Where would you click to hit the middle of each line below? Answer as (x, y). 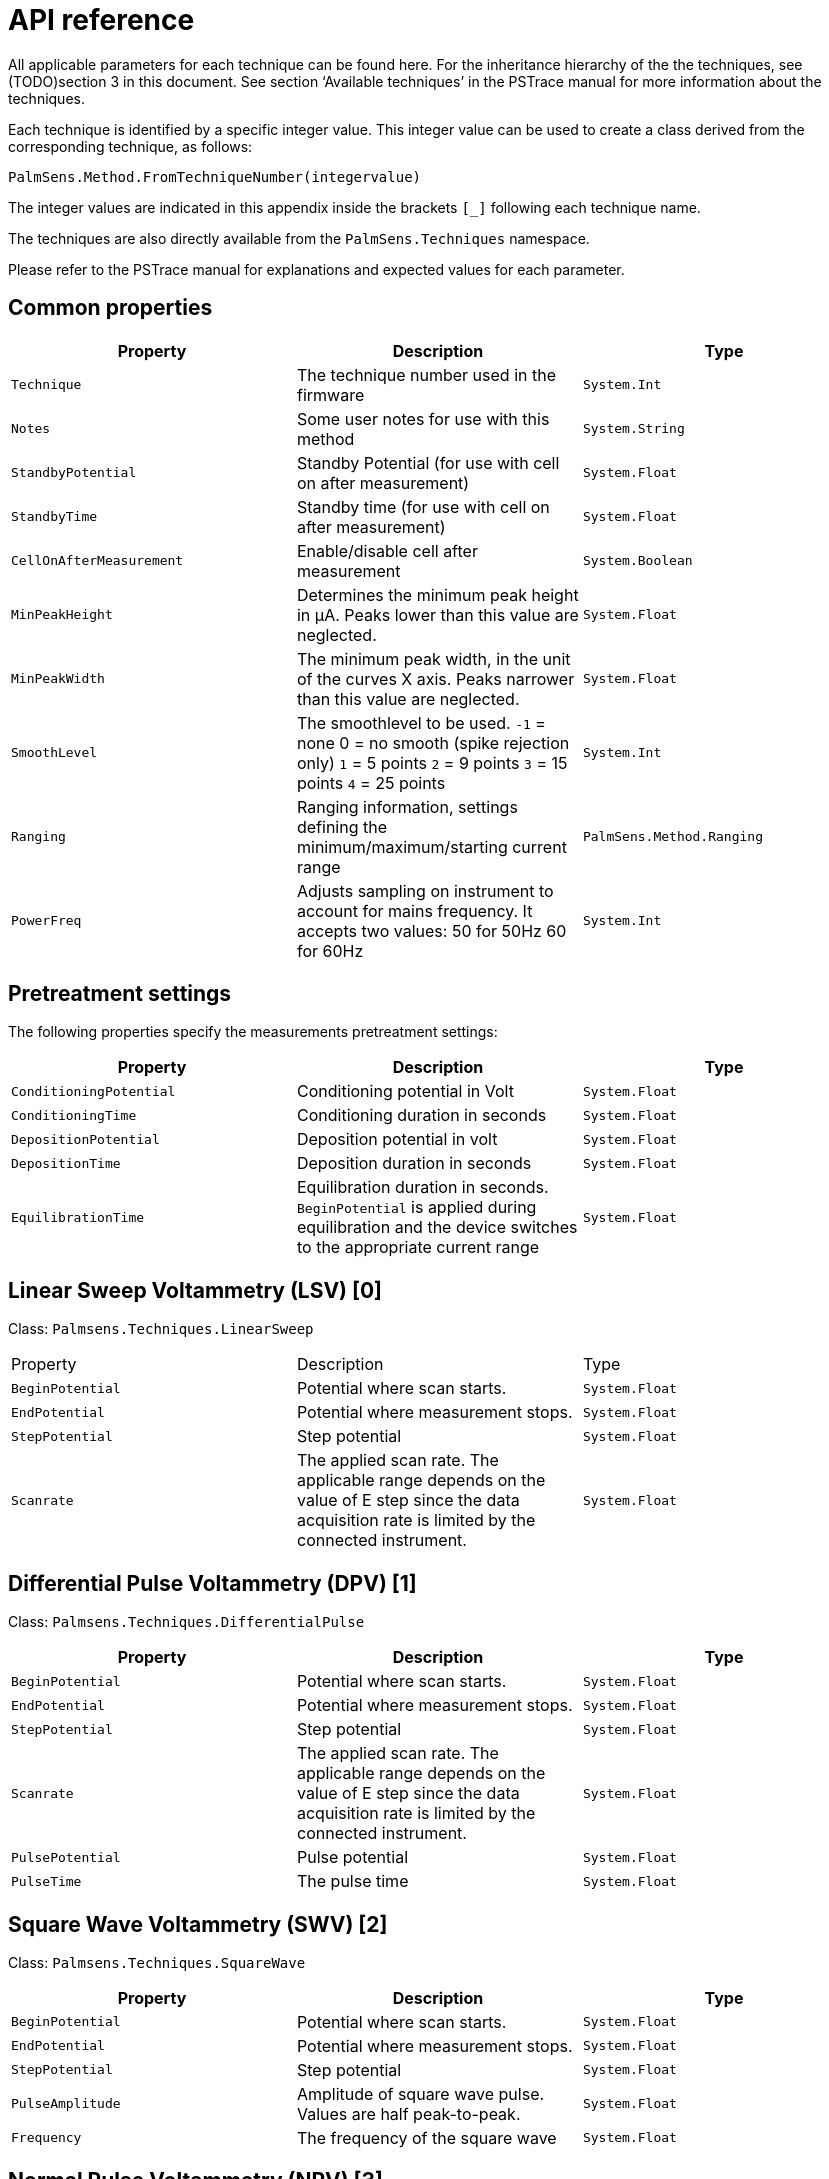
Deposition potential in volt (397, 1139)
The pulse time (352, 1881)
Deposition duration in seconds (414, 1163)
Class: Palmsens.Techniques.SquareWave (157, 1962)
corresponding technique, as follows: (130, 146)
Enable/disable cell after (387, 550)
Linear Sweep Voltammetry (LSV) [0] (195, 1290)
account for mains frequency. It (414, 910)
